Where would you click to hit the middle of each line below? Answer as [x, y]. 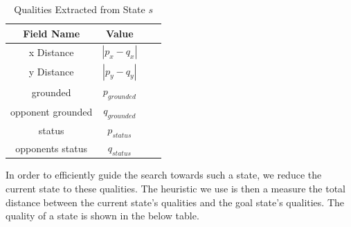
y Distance [51, 72]
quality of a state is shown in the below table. [102, 216]
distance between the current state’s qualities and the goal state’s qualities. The [175, 202]
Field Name [52, 33]
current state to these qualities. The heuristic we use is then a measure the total [176, 188]
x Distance [51, 52]
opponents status [51, 148]
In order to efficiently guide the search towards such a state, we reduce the [164, 175]
